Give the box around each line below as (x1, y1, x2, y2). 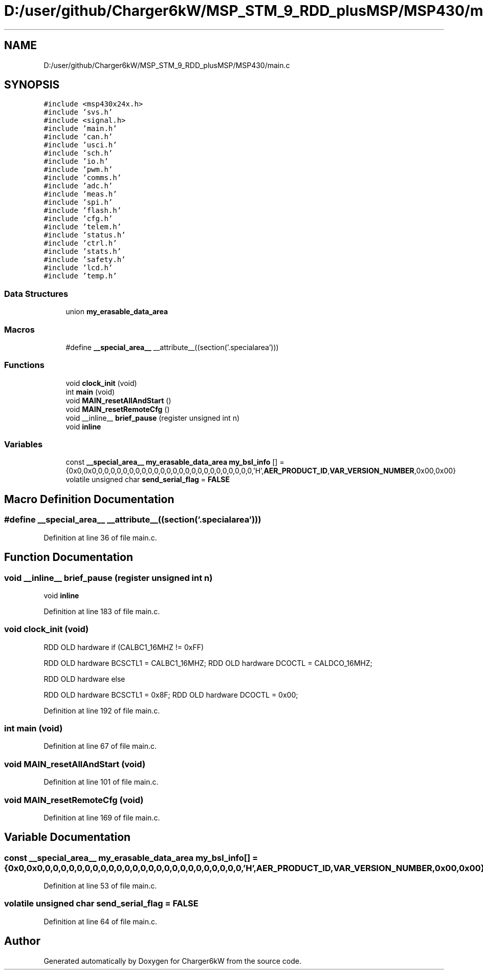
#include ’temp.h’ (43, 272, 117, 280)
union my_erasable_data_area (65, 307, 168, 316)
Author (4, 935, 40, 948)
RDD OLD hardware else (43, 674, 125, 683)
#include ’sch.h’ (43, 149, 113, 158)
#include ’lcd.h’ (43, 264, 113, 272)
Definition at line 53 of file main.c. (43, 881, 157, 891)
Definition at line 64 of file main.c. (43, 917, 158, 926)
